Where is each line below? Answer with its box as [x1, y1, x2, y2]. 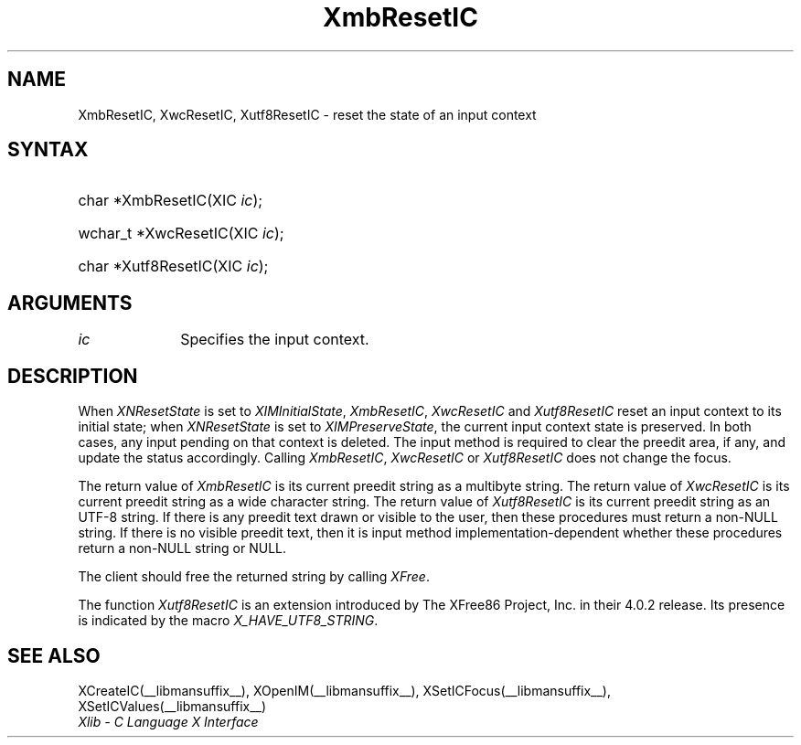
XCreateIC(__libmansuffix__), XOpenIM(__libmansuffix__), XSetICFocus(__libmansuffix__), [78, 682, 612, 698]
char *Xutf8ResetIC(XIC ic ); [78, 257, 269, 276]
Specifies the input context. [180, 330, 369, 349]
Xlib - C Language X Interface [78, 713, 259, 729]
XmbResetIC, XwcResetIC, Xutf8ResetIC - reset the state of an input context [78, 106, 537, 122]
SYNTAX [7, 138, 89, 162]
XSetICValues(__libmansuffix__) [78, 697, 267, 714]
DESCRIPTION [7, 364, 138, 388]
